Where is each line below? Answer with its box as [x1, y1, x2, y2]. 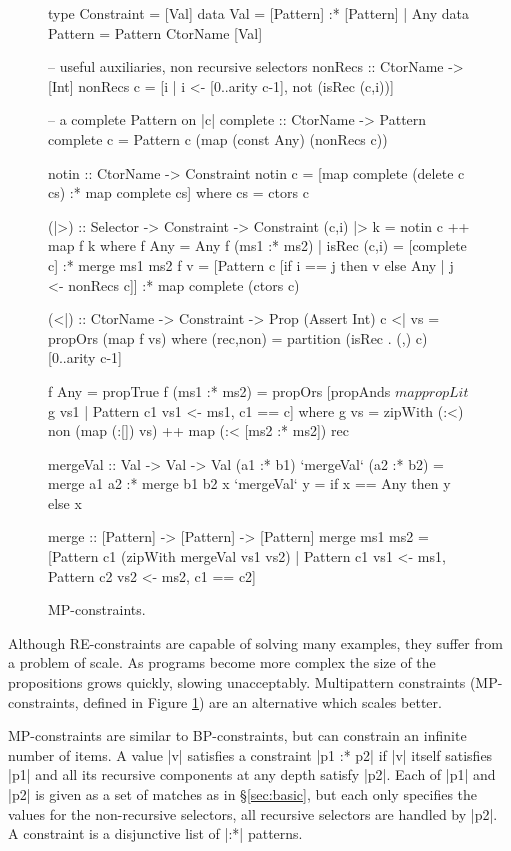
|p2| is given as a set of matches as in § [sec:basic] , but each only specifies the [8, 784, 478, 804]
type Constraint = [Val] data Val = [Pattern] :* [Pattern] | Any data [48, 3, 470, 23]
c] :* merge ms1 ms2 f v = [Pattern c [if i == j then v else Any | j [48, 254, 454, 275]
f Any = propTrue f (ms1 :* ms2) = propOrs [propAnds [48, 380, 391, 401]
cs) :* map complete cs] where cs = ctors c [48, 182, 309, 203]
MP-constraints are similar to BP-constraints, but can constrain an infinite [8, 725, 467, 746]
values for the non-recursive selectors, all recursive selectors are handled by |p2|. [8, 803, 498, 824]
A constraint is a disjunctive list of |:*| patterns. [8, 823, 303, 844]
